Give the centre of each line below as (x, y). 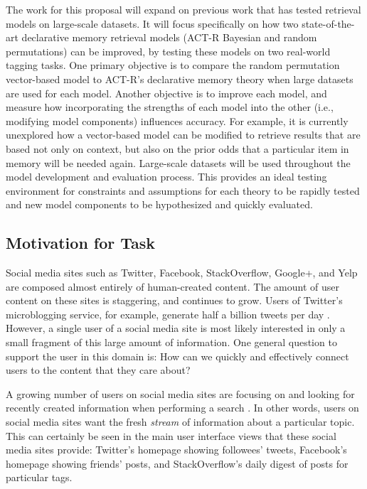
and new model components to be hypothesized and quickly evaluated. (159, 204)
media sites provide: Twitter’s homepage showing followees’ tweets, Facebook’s (176, 450)
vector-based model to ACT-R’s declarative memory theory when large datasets (180, 79)
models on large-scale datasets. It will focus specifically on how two (152, 23)
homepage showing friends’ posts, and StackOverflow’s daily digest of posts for (177, 463)
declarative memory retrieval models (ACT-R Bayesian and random (169, 37)
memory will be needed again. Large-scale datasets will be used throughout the (178, 162)
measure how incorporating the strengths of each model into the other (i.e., (170, 107)
